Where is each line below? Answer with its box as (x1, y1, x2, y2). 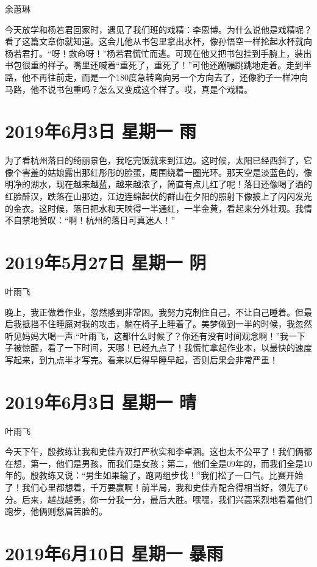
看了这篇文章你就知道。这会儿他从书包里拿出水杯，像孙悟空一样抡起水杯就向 (5, 35, 312, 48)
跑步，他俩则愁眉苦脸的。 (5, 505, 107, 518)
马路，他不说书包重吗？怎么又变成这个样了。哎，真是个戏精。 (5, 82, 252, 95)
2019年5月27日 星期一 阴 (5, 250, 207, 275)
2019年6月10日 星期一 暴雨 (5, 541, 224, 565)
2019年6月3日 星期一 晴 (5, 389, 197, 414)
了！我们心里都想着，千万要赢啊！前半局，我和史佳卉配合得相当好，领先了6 (5, 481, 308, 494)
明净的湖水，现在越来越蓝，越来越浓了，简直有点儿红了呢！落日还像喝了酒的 (5, 178, 312, 190)
